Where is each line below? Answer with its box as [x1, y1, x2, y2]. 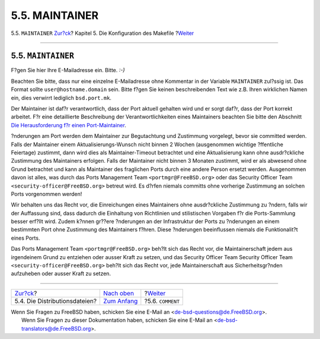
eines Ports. [11, 234, 40, 241]
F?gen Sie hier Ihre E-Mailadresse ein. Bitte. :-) [11, 67, 125, 74]
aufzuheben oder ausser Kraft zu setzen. [11, 270, 111, 277]
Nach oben [103, 289, 135, 297]
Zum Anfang [103, 296, 138, 305]
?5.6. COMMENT [144, 296, 180, 305]
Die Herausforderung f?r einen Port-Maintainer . [11, 121, 127, 128]
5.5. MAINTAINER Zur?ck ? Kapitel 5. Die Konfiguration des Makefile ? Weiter [11, 30, 194, 37]
